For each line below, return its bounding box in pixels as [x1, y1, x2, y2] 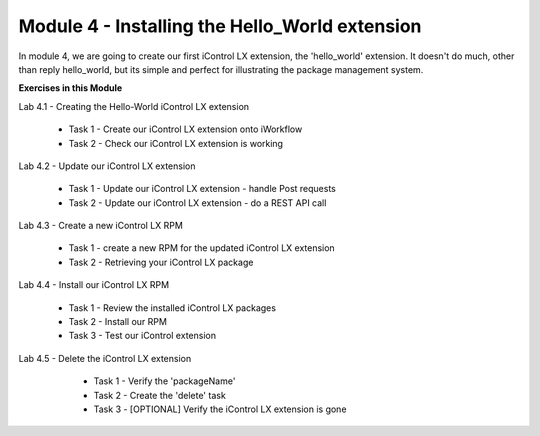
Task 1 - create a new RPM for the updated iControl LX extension [68, 242, 335, 254]
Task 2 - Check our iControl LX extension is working [68, 137, 284, 149]
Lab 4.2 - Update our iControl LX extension [18, 160, 196, 172]
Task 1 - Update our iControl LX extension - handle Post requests [68, 183, 337, 195]
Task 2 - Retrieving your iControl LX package [68, 256, 254, 268]
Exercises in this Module [18, 82, 123, 94]
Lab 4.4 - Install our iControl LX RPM [18, 279, 170, 291]
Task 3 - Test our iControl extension [68, 330, 217, 342]
